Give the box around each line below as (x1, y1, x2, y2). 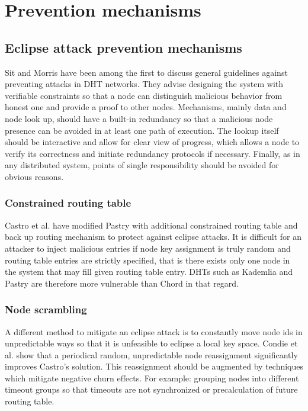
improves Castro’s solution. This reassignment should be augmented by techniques (5, 360, 304, 373)
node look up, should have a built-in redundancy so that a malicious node (5, 112, 273, 124)
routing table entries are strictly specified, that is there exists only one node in (5, 253, 290, 266)
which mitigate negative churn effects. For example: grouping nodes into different (5, 371, 299, 384)
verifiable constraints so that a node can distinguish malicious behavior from (5, 89, 283, 101)
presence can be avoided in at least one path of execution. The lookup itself (5, 124, 279, 136)
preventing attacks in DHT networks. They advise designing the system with (5, 78, 284, 90)
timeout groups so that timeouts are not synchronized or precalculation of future (5, 383, 298, 396)
